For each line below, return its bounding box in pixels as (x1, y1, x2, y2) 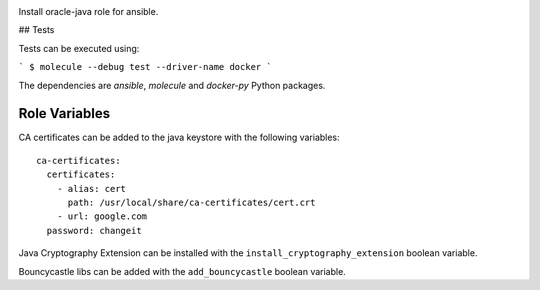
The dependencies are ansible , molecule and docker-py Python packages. (18, 79, 326, 91)
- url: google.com (56, 211, 148, 222)
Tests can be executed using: (18, 42, 140, 54)
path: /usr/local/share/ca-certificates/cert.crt (67, 197, 316, 209)
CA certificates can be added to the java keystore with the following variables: (18, 131, 340, 144)
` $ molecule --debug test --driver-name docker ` (18, 61, 272, 73)
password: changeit (46, 225, 142, 236)
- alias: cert (56, 183, 127, 194)
